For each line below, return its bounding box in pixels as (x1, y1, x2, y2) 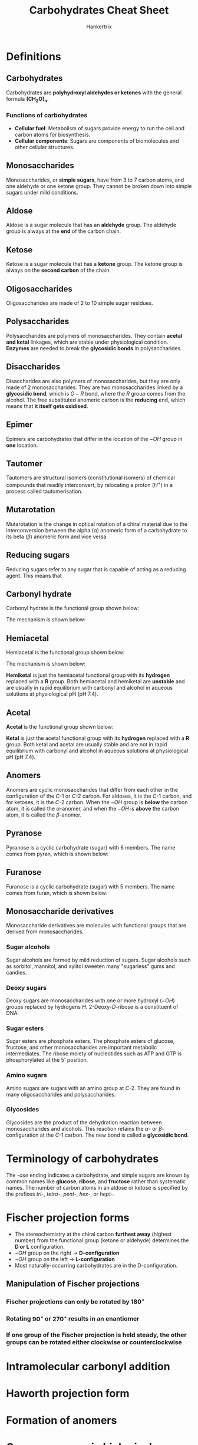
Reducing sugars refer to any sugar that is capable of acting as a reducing (6, 565, 186, 572)
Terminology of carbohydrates (6, 1152, 159, 1165)
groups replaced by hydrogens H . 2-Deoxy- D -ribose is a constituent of (6, 1003, 179, 1010)
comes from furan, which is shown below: (6, 889, 108, 896)
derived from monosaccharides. (6, 928, 84, 935)
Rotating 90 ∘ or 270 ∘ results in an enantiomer (6, 1314, 140, 1323)
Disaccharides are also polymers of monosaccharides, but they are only (6, 377, 181, 384)
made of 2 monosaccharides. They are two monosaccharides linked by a (6, 384, 183, 391)
